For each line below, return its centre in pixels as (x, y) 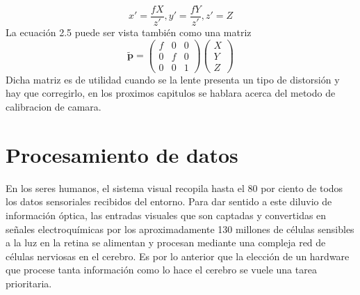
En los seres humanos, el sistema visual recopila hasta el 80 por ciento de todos (174, 188)
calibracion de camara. (54, 106)
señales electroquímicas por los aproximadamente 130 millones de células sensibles (180, 229)
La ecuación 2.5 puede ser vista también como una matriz (129, 32)
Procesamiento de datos (122, 154)
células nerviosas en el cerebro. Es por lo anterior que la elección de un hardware (178, 256)
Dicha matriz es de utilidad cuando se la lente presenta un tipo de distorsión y (173, 79)
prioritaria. (29, 283)
